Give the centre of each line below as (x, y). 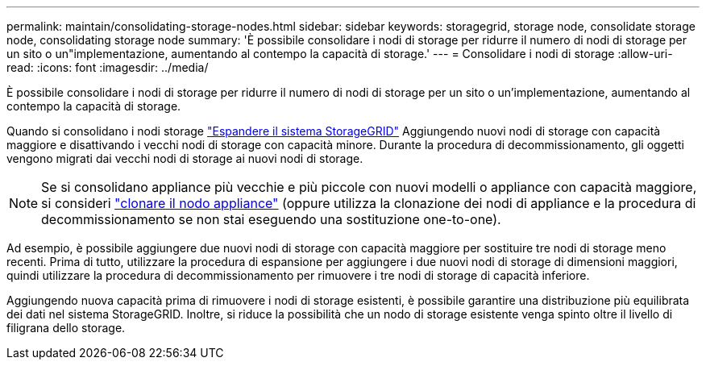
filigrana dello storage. (66, 328)
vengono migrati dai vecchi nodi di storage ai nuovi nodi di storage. (185, 158)
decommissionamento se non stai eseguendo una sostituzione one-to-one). (271, 219)
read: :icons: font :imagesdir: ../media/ (108, 67)
